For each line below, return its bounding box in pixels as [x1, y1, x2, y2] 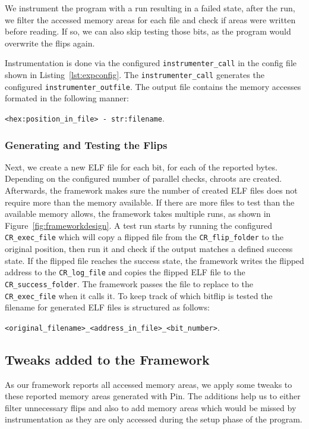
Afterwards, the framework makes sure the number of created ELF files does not [5, 184, 298, 196]
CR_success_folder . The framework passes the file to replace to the [5, 277, 253, 290]
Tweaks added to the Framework [5, 350, 210, 368]
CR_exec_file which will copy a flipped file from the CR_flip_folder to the [5, 231, 283, 243]
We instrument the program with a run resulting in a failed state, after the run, [5, 2, 295, 14]
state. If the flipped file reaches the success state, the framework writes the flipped [5, 254, 304, 266]
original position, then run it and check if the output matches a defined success [5, 243, 293, 255]
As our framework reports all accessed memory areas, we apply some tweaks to [5, 378, 292, 390]
